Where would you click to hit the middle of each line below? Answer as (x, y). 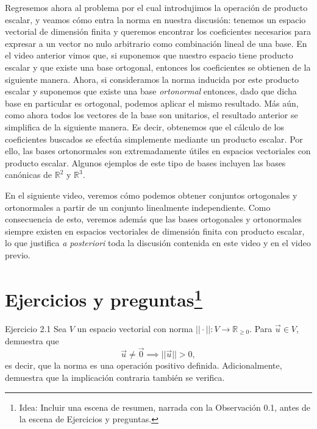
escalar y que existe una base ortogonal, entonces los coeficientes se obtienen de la (158, 67)
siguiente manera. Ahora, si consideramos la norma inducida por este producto (152, 79)
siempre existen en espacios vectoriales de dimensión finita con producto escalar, (155, 231)
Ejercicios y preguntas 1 (104, 298)
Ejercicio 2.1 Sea (36, 328)
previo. (18, 254)
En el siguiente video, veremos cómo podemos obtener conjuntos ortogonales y (151, 195)
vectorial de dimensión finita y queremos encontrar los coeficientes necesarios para (158, 31)
